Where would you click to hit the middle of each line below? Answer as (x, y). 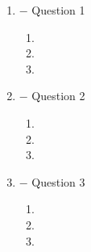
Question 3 (58, 181)
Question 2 (58, 96)
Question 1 (58, 10)
